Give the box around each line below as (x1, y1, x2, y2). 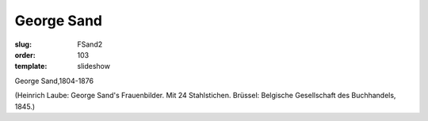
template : (14, 62, 48, 71)
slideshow (77, 62, 111, 71)
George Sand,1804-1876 (14, 76, 94, 85)
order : (14, 50, 36, 59)
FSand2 (77, 40, 103, 49)
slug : (14, 40, 32, 49)
